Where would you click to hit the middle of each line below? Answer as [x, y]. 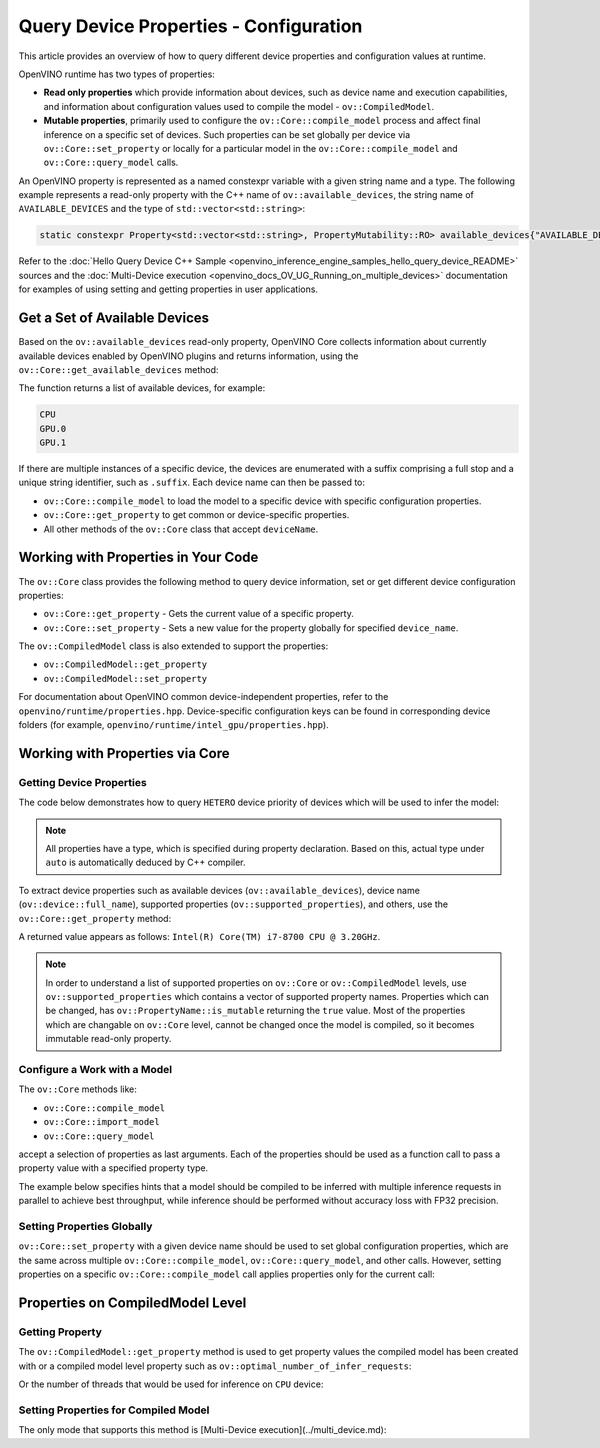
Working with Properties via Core [124, 753]
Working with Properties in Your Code [138, 557]
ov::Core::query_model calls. [111, 162]
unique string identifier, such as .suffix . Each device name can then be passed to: [191, 482]
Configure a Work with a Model [95, 1070]
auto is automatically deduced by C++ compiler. [145, 862]
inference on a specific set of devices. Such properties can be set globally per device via [226, 134]
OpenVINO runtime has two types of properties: [116, 74]
